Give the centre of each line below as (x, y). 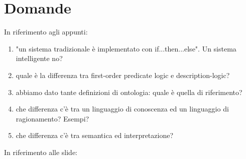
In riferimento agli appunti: (46, 32)
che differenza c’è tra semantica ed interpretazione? (95, 135)
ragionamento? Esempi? (52, 118)
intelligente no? (39, 58)
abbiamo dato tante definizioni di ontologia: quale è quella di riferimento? (129, 92)
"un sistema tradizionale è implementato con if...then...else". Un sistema (126, 48)
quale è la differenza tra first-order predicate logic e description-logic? (123, 75)
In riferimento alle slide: (41, 152)
